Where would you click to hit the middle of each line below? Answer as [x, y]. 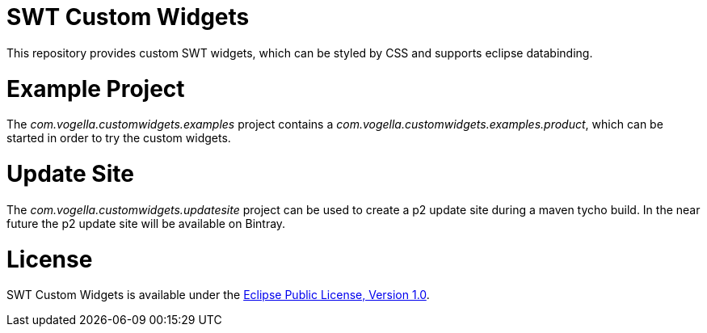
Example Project [96, 89]
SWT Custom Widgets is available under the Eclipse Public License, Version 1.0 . [218, 295]
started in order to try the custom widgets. [119, 138]
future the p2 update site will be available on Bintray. [146, 223]
